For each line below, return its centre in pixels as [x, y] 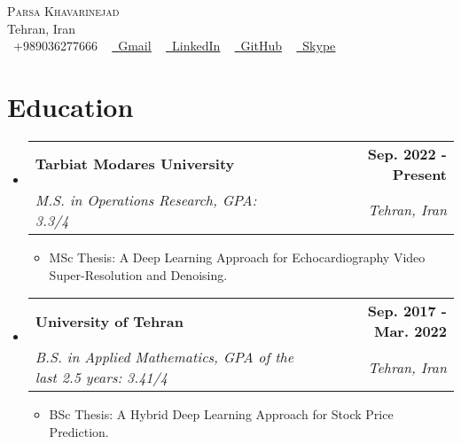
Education [70, 106]
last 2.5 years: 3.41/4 [101, 378]
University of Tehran [109, 321]
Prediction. [79, 431]
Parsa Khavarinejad [63, 11]
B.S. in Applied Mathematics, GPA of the [164, 357]
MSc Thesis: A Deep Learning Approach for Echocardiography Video [237, 257]
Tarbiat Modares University [135, 164]
